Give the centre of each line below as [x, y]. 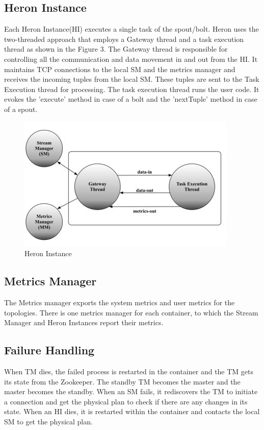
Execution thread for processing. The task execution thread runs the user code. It [132, 89]
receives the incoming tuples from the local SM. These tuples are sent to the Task [132, 79]
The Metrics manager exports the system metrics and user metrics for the [120, 302]
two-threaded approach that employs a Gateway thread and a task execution [124, 39]
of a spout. [21, 109]
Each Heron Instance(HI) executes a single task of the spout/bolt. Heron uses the [131, 29]
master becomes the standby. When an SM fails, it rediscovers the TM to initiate [131, 391]
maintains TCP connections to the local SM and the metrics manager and [120, 69]
